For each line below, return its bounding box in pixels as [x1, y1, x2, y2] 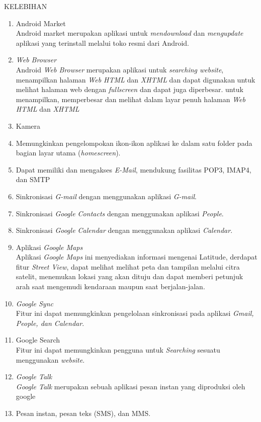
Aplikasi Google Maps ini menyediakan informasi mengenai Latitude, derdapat [16, 251, 257, 262]
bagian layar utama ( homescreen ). [16, 147, 121, 158]
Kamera [16, 120, 41, 131]
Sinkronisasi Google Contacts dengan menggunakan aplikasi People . [16, 208, 224, 218]
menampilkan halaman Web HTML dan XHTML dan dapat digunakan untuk [16, 74, 255, 85]
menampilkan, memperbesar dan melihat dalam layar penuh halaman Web [16, 94, 245, 104]
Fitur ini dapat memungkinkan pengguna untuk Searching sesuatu [16, 345, 220, 355]
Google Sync [16, 298, 53, 308]
